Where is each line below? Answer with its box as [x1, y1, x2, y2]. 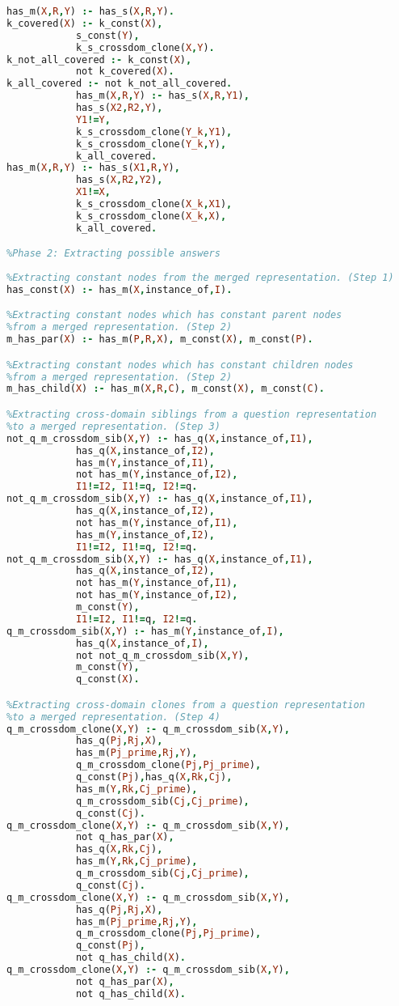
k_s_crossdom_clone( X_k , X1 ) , [75, 198, 233, 210]
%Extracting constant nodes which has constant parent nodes [6, 309, 342, 321]
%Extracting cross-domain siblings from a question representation [6, 409, 377, 420]
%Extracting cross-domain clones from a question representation [6, 698, 365, 711]
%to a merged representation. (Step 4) [6, 711, 220, 723]
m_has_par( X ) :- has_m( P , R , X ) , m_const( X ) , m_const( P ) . [6, 333, 313, 346]
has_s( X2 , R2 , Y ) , [75, 102, 163, 113]
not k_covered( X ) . [75, 66, 174, 78]
